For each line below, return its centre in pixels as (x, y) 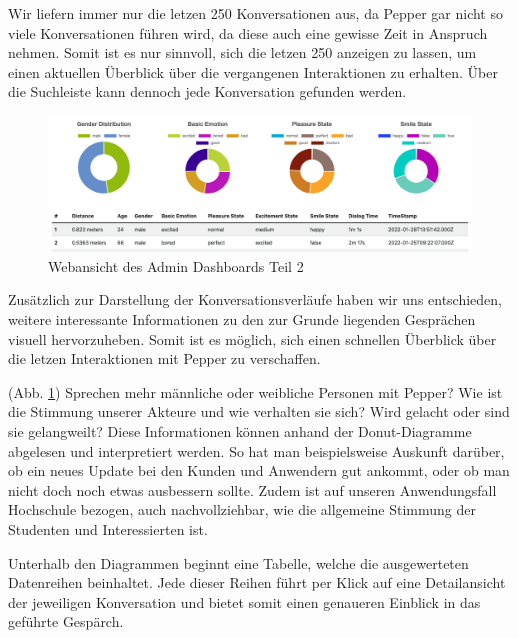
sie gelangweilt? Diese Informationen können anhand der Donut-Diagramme (240, 430)
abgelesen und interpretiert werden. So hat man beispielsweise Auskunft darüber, (256, 450)
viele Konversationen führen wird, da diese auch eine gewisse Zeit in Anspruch (248, 32)
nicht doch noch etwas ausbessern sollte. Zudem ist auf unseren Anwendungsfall (252, 489)
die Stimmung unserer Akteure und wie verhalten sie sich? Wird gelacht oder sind (259, 411)
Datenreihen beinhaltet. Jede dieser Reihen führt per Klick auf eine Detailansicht (257, 582)
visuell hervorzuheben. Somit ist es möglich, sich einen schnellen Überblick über (252, 338)
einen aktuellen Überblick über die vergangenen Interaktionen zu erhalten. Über (253, 71)
